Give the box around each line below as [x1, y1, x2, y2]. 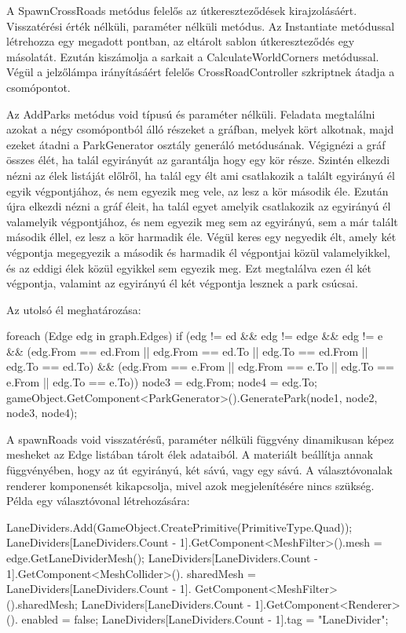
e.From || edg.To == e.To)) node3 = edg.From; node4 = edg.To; [6, 374, 317, 390]
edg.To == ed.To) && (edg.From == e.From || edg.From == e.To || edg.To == [6, 358, 394, 375]
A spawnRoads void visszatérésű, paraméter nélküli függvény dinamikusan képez [6, 430, 394, 447]
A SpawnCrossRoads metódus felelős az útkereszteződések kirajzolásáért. [6, 2, 357, 18]
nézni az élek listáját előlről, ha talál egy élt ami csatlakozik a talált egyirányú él [6, 166, 395, 183]
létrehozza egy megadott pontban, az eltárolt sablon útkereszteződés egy [6, 33, 355, 49]
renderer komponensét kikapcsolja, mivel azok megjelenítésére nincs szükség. [6, 477, 375, 493]
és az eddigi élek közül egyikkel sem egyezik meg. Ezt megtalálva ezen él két [6, 259, 371, 276]
